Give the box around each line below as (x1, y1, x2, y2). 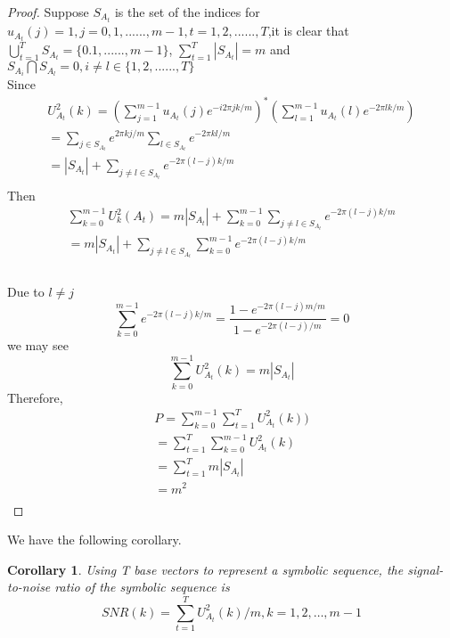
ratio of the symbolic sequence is (54, 577, 230, 596)
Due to (7, 282, 45, 301)
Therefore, (7, 388, 63, 406)
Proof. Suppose (7, 3, 89, 20)
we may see (7, 335, 69, 354)
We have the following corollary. (7, 530, 182, 549)
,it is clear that (267, 21, 349, 40)
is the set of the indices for (114, 3, 260, 20)
